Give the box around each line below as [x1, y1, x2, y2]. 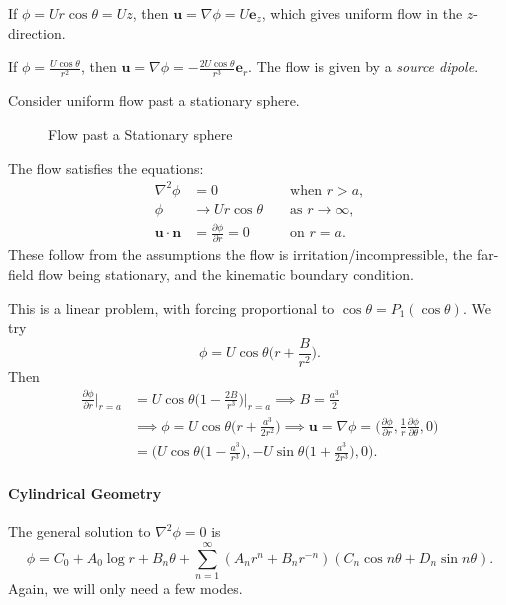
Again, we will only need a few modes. [8, 577, 243, 598]
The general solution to [8, 521, 151, 542]
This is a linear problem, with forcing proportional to [8, 297, 335, 318]
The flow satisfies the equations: [8, 157, 204, 178]
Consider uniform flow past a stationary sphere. [8, 90, 300, 111]
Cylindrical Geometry [8, 482, 162, 503]
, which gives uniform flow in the [261, 3, 463, 23]
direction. [8, 22, 66, 43]
